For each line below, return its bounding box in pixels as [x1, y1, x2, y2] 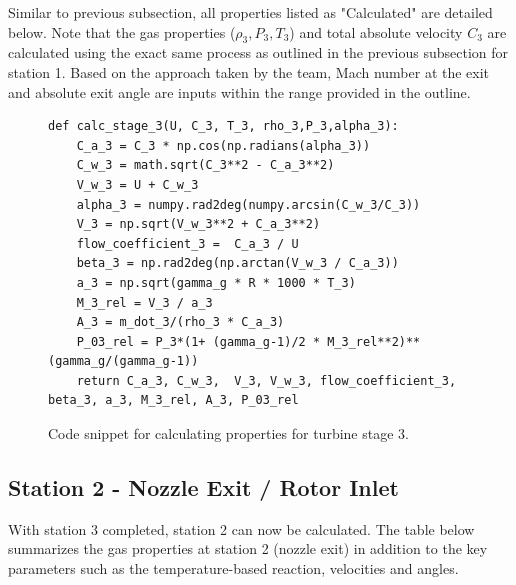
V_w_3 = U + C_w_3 [76, 177, 199, 192]
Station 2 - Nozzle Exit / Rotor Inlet [8, 472, 399, 503]
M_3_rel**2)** [327, 334, 421, 349]
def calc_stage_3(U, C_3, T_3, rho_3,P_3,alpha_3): [48, 119, 399, 134]
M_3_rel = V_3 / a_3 [76, 295, 213, 310]
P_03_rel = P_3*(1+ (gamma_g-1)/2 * [76, 334, 321, 349]
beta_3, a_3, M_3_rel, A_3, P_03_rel [48, 393, 299, 408]
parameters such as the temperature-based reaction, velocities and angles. [8, 558, 459, 579]
